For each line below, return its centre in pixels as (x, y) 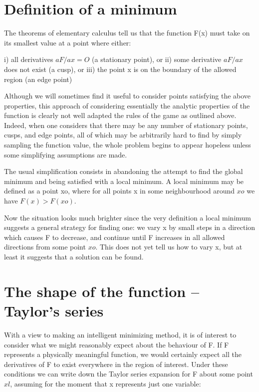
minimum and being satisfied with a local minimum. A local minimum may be (124, 181)
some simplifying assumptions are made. (66, 154)
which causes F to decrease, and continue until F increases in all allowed (115, 237)
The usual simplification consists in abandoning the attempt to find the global (124, 171)
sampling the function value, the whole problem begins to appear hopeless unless (128, 145)
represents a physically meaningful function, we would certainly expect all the (123, 354)
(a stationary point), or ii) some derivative (157, 59)
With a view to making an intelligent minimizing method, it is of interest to (120, 334)
